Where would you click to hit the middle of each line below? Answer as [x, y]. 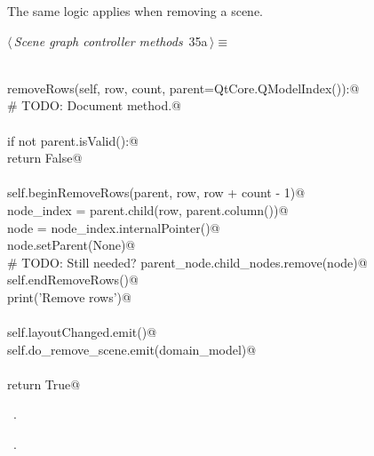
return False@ [45, 158]
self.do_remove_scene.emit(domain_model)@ [132, 349]
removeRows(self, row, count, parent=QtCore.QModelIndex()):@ [183, 88]
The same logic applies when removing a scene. [135, 11]
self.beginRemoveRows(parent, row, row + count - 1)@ [156, 192]
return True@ [44, 384]
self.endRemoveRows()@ [73, 280]
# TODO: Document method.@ [94, 105]
